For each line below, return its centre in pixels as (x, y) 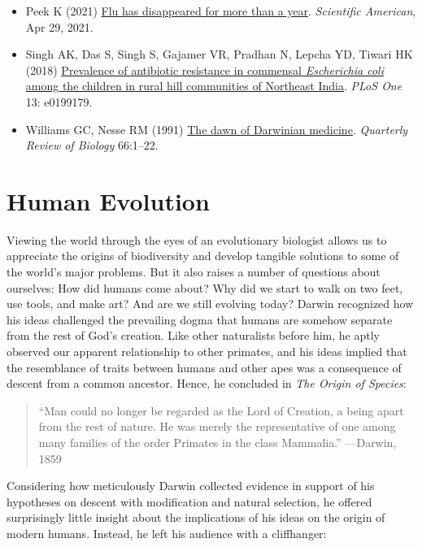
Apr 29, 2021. (59, 26)
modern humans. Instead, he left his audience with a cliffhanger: (167, 533)
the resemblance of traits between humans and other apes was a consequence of (204, 367)
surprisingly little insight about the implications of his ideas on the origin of (196, 517)
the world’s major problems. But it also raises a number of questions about (194, 272)
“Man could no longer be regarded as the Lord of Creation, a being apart (221, 410)
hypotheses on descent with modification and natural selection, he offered (189, 501)
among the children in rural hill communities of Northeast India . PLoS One (214, 86)
